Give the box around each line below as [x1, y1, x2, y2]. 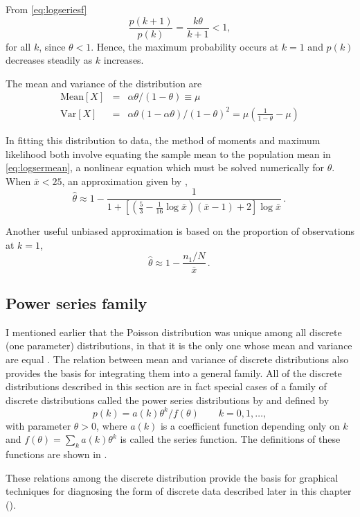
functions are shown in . [6, 447, 107, 462]
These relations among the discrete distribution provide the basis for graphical [6, 470, 339, 484]
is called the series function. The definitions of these [120, 432, 341, 446]
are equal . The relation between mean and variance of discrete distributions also [6, 351, 349, 366]
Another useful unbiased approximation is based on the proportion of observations [6, 224, 354, 238]
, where [96, 418, 127, 432]
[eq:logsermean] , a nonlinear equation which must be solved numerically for [6, 160, 325, 175]
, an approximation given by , [62, 173, 188, 188]
